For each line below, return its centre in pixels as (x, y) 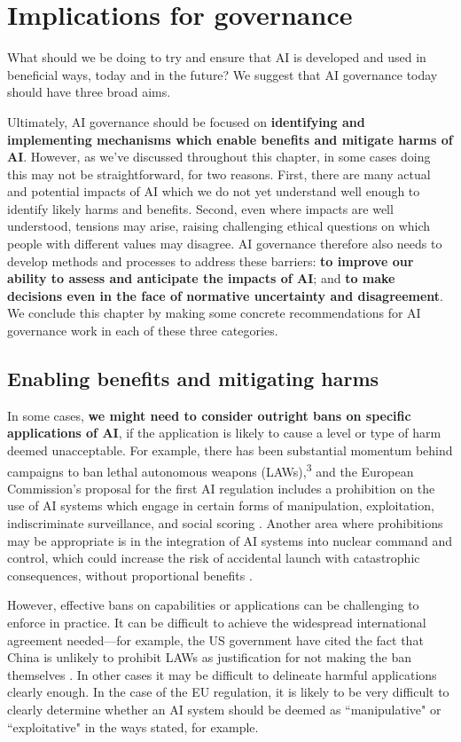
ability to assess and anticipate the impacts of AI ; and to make (201, 278)
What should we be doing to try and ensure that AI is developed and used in (217, 57)
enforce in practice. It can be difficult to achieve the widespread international (217, 623)
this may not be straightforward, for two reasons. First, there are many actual (219, 174)
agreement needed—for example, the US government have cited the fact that (215, 639)
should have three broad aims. (89, 92)
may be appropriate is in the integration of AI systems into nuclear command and (230, 540)
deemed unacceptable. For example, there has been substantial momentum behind (230, 450)
